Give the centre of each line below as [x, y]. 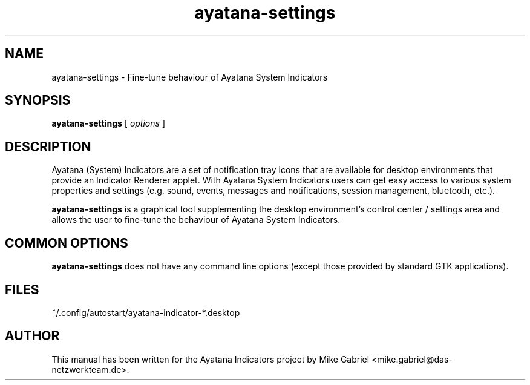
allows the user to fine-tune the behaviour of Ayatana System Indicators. [196, 220]
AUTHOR [32, 336]
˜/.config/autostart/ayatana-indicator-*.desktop [146, 312]
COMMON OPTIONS [67, 243]
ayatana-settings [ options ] [108, 123]
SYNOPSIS [38, 100]
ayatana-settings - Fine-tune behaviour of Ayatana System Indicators [190, 77]
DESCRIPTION [48, 146]
